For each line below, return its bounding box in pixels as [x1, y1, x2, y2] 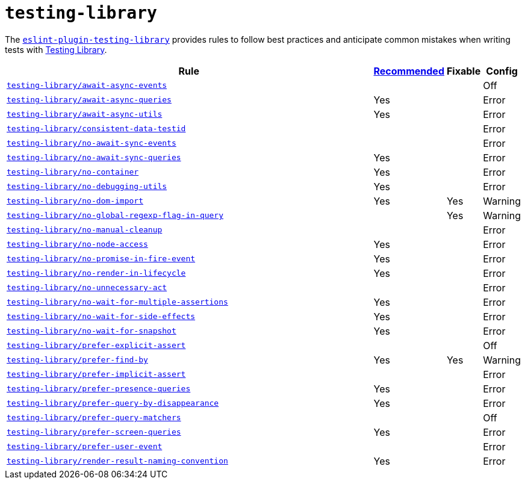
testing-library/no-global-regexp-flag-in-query [7, 211, 224, 220]
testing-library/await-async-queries [7, 95, 172, 105]
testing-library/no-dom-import [7, 196, 143, 206]
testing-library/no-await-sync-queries [7, 153, 181, 163]
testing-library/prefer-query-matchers [7, 413, 181, 423]
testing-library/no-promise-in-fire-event [7, 254, 196, 264]
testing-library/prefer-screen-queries [7, 427, 181, 437]
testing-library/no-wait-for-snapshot [7, 326, 176, 336]
